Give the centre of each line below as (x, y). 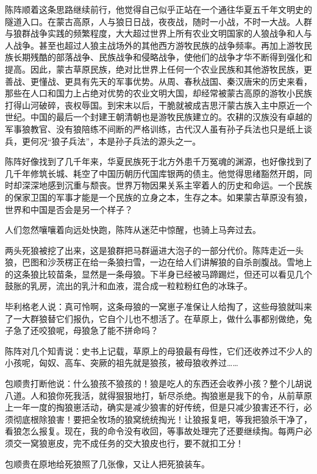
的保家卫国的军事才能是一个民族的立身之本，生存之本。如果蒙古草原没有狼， (158, 197)
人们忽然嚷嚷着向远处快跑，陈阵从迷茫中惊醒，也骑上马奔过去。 (133, 230)
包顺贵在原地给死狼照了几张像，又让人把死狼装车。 (107, 463)
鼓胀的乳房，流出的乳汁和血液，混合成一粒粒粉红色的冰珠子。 (129, 286)
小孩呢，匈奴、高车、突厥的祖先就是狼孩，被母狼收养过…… (122, 363)
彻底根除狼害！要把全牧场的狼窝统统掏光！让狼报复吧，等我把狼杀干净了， (162, 419)
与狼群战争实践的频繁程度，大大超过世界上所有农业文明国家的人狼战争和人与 (158, 33)
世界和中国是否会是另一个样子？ (69, 209)
